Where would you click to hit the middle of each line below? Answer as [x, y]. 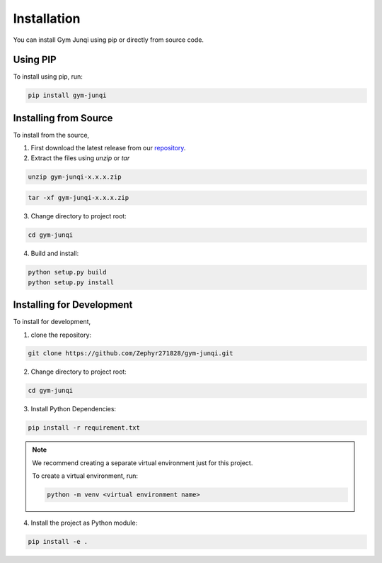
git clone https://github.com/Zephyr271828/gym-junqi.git [131, 353]
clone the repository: [61, 335]
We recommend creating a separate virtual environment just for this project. [143, 463]
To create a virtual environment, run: [85, 476]
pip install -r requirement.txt [84, 428]
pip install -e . [58, 542]
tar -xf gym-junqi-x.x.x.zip [79, 198]
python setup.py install [71, 282]
